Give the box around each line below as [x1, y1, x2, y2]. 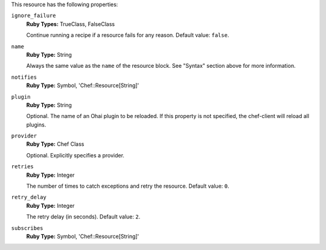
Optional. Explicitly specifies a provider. [26, 151, 125, 159]
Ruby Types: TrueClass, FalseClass [26, 20, 115, 27]
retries [11, 163, 34, 170]
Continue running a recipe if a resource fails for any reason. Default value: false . [26, 31, 229, 39]
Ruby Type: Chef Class [26, 140, 85, 148]
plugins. [26, 121, 46, 128]
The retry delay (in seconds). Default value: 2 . [26, 213, 141, 220]
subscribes [11, 225, 43, 231]
